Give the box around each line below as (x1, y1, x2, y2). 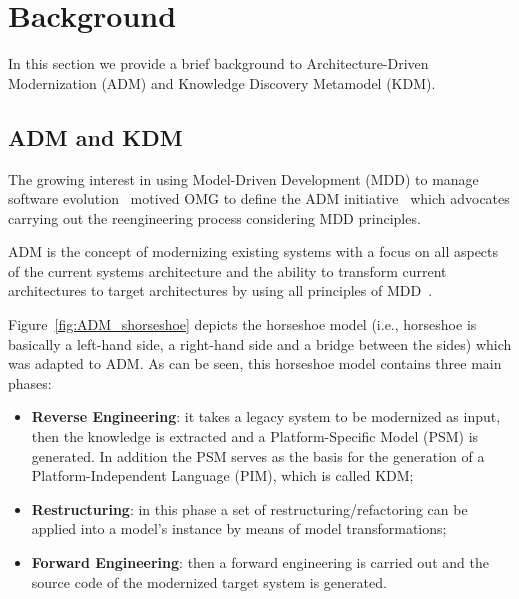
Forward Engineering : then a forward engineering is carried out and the (31, 552, 489, 573)
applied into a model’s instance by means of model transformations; (31, 518, 447, 539)
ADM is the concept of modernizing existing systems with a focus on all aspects (8, 241, 499, 262)
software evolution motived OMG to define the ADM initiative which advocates (8, 188, 510, 209)
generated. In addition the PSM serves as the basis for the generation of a (31, 445, 485, 466)
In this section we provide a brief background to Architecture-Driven (8, 53, 429, 74)
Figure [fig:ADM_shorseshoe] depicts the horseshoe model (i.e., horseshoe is (8, 314, 477, 335)
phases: (8, 372, 52, 393)
